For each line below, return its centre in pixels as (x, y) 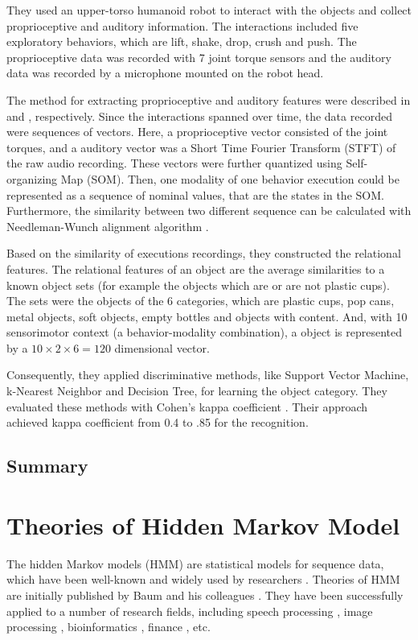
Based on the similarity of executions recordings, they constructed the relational (204, 253)
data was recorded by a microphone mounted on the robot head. (165, 73)
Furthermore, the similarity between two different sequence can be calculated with (209, 211)
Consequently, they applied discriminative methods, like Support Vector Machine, (208, 375)
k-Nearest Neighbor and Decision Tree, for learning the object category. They (197, 391)
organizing (32, 178)
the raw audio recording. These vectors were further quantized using (174, 163)
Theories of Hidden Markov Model (203, 524)
